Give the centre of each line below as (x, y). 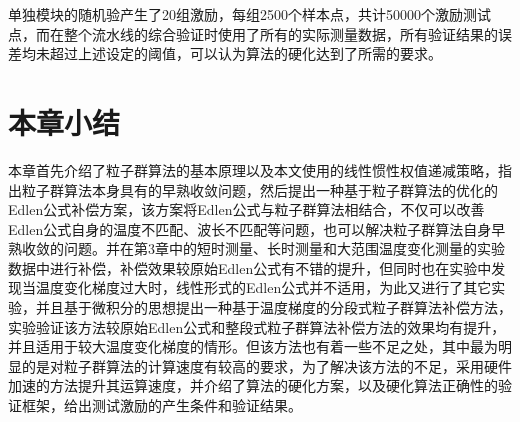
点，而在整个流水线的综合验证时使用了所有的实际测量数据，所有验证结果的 (253, 33)
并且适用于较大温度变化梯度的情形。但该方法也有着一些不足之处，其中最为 (253, 346)
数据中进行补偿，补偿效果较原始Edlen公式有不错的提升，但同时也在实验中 (250, 267)
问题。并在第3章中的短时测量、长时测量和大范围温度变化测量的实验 (284, 248)
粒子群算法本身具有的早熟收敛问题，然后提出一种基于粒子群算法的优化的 (259, 189)
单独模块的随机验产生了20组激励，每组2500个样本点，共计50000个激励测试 (249, 14)
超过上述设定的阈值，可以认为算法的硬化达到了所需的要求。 (245, 53)
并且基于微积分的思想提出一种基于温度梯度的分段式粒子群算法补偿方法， (273, 307)
